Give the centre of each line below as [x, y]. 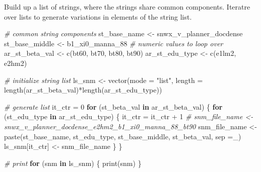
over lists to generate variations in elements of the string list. [98, 16]
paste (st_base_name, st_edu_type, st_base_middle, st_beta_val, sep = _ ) [123, 136]
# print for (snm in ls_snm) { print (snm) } [73, 163]
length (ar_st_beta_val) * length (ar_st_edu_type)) [83, 90]
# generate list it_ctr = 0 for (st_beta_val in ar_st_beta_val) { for [113, 106]
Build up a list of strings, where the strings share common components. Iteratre [127, 7]
